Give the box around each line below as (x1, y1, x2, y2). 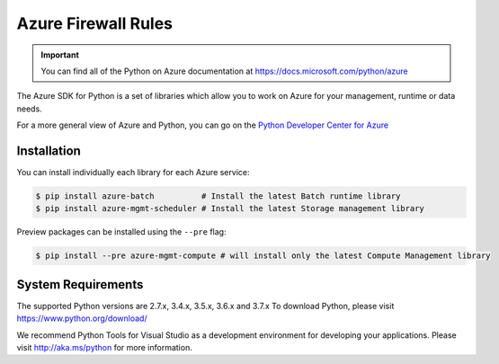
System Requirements (16, 277, 144, 292)
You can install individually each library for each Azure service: (16, 167, 250, 178)
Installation (16, 143, 81, 158)
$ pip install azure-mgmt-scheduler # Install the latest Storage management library (35, 203, 424, 214)
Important (40, 49, 80, 60)
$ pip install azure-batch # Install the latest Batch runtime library (35, 191, 401, 201)
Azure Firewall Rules (16, 13, 174, 33)
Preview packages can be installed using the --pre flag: (16, 226, 227, 237)
